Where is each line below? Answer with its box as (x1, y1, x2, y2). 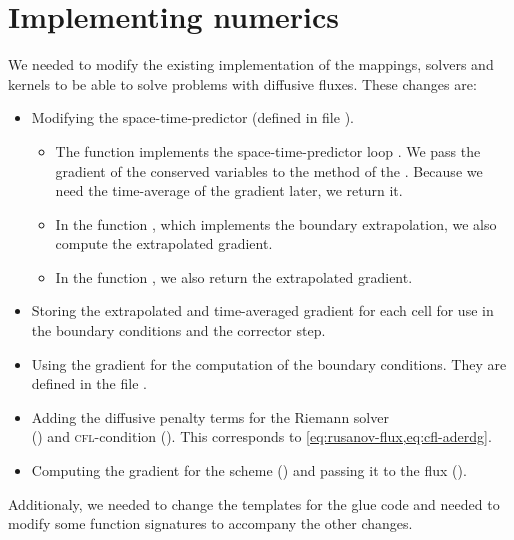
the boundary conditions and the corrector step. (31, 320, 326, 341)
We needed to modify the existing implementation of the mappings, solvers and (8, 54, 494, 75)
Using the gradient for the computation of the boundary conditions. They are (31, 353, 507, 374)
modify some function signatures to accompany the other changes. (8, 513, 413, 534)
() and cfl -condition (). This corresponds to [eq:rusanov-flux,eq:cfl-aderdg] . (31, 426, 492, 447)
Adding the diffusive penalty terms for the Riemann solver (31, 406, 389, 427)
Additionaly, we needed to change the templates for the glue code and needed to (8, 493, 500, 514)
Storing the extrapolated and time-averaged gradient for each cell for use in (31, 300, 494, 321)
